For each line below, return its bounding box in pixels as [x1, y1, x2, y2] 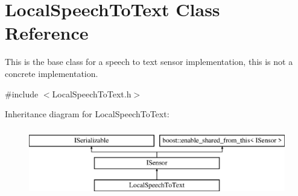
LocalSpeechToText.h [52, 87, 132, 100]
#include [5, 87, 39, 100]
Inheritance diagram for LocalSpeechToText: [5, 108, 170, 120]
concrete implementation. [5, 67, 98, 79]
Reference [5, 20, 89, 45]
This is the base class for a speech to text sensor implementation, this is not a [5, 55, 293, 68]
